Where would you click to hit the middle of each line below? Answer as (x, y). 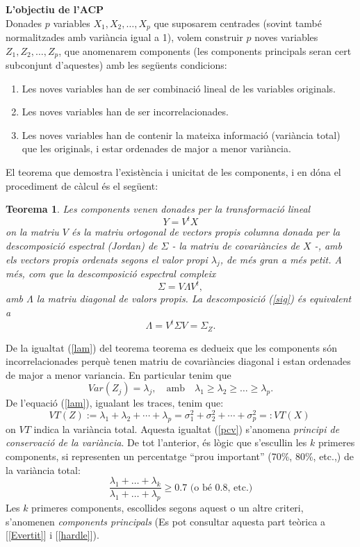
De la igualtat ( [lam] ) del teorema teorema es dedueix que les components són (171, 347)
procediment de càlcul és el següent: (82, 185)
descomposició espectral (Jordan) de (82, 245)
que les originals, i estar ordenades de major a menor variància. (156, 148)
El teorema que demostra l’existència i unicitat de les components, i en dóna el (173, 172)
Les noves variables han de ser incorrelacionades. (125, 112)
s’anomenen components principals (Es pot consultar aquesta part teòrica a (166, 521)
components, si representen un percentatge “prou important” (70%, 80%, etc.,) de (180, 456)
